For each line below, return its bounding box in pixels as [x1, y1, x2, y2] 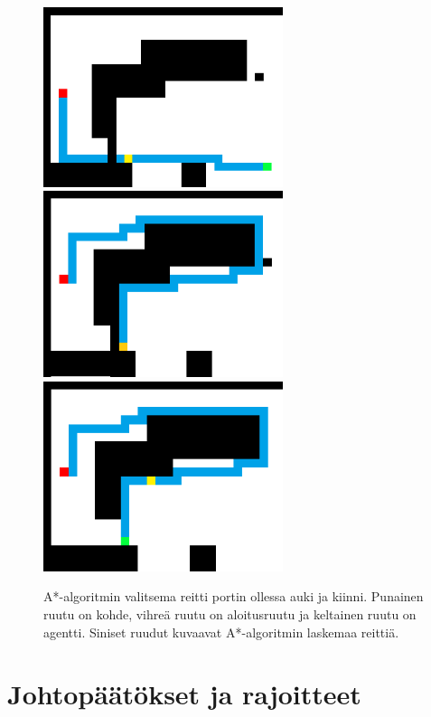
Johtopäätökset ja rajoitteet [7, 675, 361, 712]
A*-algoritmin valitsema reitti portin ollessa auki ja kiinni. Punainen [43, 587, 424, 606]
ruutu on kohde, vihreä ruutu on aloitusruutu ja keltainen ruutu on [43, 605, 417, 624]
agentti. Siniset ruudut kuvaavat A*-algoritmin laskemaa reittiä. [43, 622, 399, 641]
